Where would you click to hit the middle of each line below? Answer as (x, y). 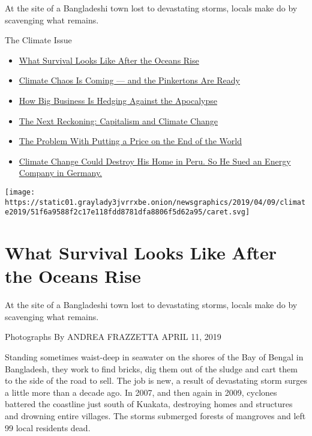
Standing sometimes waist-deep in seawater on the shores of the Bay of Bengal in (154, 357)
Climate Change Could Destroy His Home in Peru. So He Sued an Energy (155, 161)
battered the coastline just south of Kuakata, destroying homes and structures (149, 404)
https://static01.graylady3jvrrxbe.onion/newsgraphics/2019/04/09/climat (155, 202)
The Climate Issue (38, 40)
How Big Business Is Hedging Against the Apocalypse (118, 100)
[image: (20, 192)
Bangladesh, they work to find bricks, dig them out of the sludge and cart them (151, 368)
